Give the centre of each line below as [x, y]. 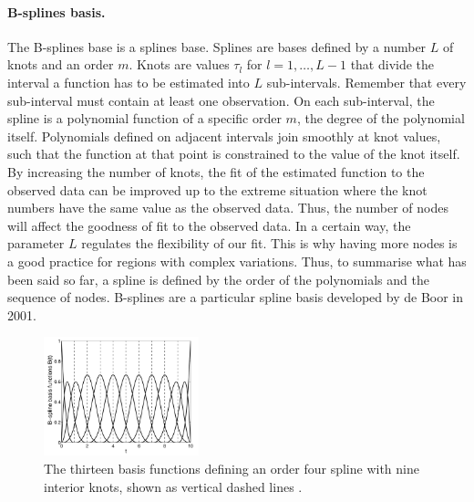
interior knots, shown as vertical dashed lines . [173, 486]
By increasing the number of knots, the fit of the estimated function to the [216, 171]
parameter [36, 243]
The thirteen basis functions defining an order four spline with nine [232, 469]
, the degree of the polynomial [381, 118]
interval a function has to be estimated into [129, 82]
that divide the [392, 64]
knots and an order [61, 64]
